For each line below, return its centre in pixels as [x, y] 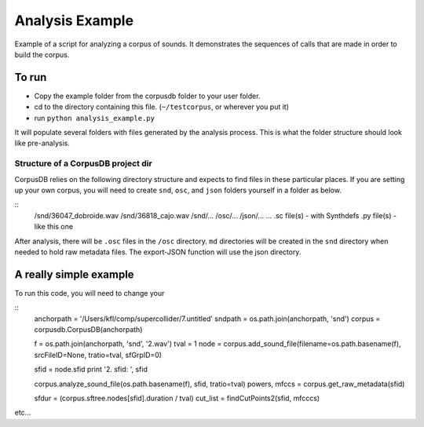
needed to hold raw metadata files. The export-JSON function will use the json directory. [158, 252]
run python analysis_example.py [94, 118]
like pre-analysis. [42, 143]
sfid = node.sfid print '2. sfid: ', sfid [91, 370]
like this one [54, 227]
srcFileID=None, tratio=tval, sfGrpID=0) [98, 355]
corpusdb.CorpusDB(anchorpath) [88, 329]
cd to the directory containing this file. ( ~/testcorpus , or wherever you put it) [162, 107]
